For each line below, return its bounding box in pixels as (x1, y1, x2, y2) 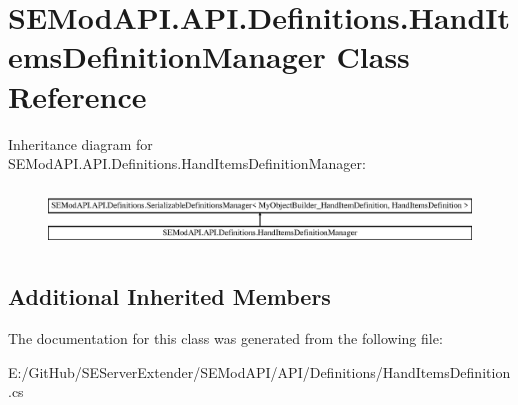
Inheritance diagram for (8, 133, 153, 154)
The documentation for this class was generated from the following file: (8, 328, 443, 349)
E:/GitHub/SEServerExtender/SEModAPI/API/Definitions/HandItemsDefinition (8, 361, 511, 382)
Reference (8, 75, 147, 116)
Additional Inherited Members (8, 281, 331, 312)
